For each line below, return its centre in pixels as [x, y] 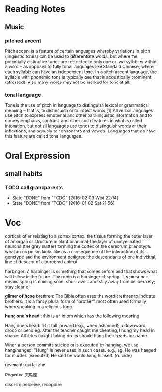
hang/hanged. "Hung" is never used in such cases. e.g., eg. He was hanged [81, 350]
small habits [24, 173]
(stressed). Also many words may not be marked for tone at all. [68, 82]
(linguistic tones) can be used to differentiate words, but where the [71, 56]
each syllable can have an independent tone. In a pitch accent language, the [81, 72]
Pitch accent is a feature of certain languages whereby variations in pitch [78, 51]
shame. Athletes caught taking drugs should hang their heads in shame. [77, 335]
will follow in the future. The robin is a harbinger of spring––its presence [77, 276]
